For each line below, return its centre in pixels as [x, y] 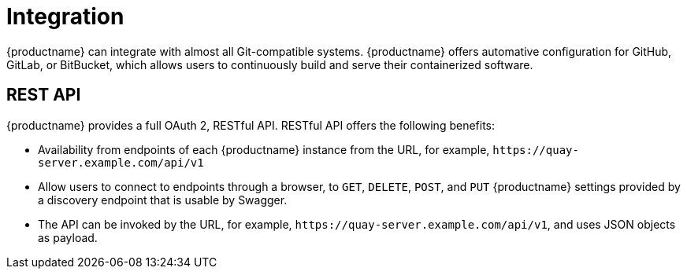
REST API [44, 95]
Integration [65, 16]
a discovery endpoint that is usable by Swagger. [163, 200]
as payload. [68, 237]
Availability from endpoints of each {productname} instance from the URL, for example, [264, 149]
